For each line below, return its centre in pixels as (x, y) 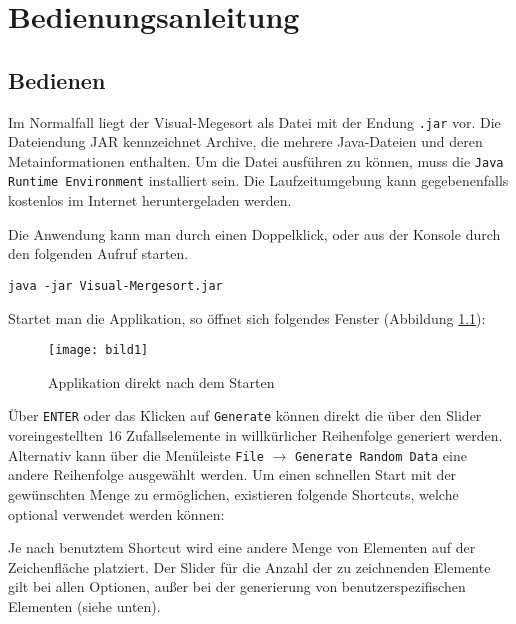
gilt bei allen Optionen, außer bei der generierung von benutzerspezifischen (237, 586)
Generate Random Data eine (381, 454)
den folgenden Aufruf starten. (98, 253)
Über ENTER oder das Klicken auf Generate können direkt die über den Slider (245, 415)
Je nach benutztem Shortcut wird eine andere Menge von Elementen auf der (242, 547)
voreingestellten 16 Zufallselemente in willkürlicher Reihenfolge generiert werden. (255, 435)
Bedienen (57, 79)
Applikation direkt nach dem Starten (161, 381)
